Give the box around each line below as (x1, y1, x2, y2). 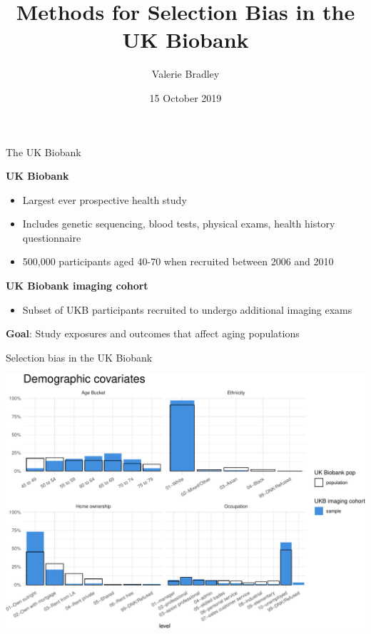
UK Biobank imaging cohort (6, 278, 148, 293)
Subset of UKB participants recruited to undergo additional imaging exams (22, 302, 352, 317)
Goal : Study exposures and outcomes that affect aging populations (6, 326, 300, 341)
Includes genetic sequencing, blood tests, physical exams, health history (22, 216, 335, 231)
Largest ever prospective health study (22, 192, 187, 207)
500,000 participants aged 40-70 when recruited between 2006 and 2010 (22, 254, 334, 269)
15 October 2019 (149, 90, 222, 105)
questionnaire (22, 230, 81, 245)
